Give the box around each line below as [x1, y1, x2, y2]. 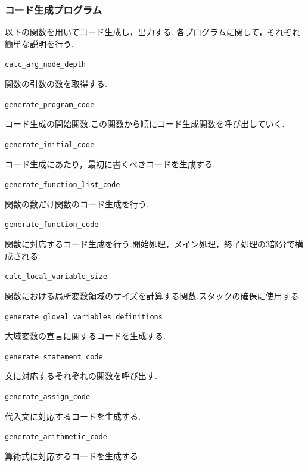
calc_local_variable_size [5, 272, 107, 281]
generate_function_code [5, 220, 99, 229]
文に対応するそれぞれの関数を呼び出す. [5, 369, 157, 382]
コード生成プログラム [5, 2, 102, 17]
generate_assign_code [5, 393, 91, 401]
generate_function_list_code [5, 181, 120, 189]
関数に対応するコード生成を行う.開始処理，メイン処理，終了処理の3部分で [5, 238, 295, 250]
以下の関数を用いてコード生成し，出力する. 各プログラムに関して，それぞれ [5, 26, 301, 38]
